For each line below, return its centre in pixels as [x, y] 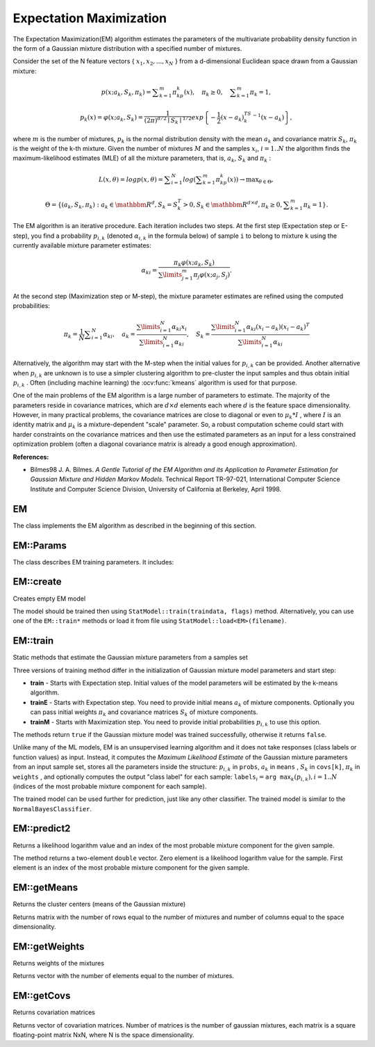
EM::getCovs [42, 996]
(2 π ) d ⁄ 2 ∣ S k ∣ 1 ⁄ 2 [168, 121]
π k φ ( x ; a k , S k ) [194, 263]
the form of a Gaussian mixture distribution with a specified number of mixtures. [127, 48]
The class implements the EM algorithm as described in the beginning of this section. [135, 526]
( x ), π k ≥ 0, [203, 92]
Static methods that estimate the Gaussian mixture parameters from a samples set [130, 658]
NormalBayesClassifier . [52, 809]
